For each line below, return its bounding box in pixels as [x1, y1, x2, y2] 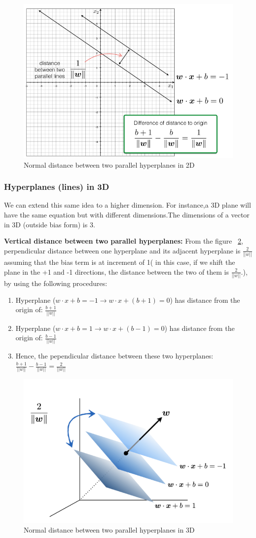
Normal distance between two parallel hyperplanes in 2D [24, 159, 195, 170]
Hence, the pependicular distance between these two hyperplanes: [15, 351, 214, 361]
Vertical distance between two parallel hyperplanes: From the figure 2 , [4, 236, 243, 246]
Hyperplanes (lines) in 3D [4, 180, 110, 193]
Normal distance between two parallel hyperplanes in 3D [24, 525, 195, 535]
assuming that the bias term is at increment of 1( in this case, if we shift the [4, 257, 235, 267]
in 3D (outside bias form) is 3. [4, 219, 95, 229]
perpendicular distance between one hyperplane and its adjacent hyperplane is [4, 245, 241, 255]
